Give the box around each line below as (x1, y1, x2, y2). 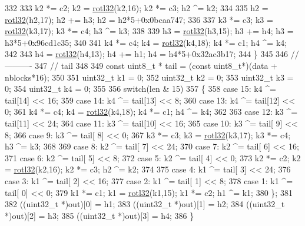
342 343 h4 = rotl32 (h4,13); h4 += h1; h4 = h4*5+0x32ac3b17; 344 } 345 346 (5, 48, 289, 60)
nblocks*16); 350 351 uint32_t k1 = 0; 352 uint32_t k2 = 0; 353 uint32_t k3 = (5, 71, 294, 83)
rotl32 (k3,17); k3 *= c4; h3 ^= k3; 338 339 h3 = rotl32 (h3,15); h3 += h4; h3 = (5, 25, 294, 37)
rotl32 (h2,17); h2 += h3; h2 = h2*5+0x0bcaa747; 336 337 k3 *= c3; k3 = (5, 13, 273, 25)
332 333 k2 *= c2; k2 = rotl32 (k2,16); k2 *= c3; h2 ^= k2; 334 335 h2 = (5, 2, 268, 14)
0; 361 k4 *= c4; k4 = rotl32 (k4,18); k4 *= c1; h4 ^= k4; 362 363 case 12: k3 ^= (5, 105, 298, 118)
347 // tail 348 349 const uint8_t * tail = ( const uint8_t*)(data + (35, 59, 277, 71)
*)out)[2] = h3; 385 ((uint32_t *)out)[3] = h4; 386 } (5, 209, 194, 221)
